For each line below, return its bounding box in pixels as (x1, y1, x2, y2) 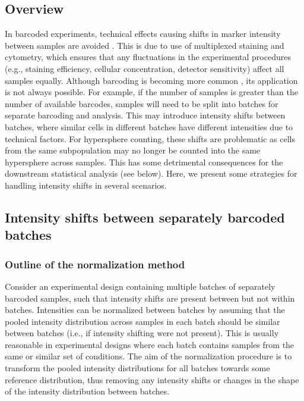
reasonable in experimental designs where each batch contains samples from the (5, 338, 294, 350)
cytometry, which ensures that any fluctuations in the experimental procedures (5, 51, 291, 63)
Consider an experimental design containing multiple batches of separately (5, 280, 275, 292)
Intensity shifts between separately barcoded (5, 208, 285, 226)
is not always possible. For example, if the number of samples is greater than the (5, 86, 298, 98)
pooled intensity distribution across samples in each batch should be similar (5, 315, 280, 327)
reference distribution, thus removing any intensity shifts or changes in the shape (5, 373, 299, 386)
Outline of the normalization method (5, 256, 185, 271)
